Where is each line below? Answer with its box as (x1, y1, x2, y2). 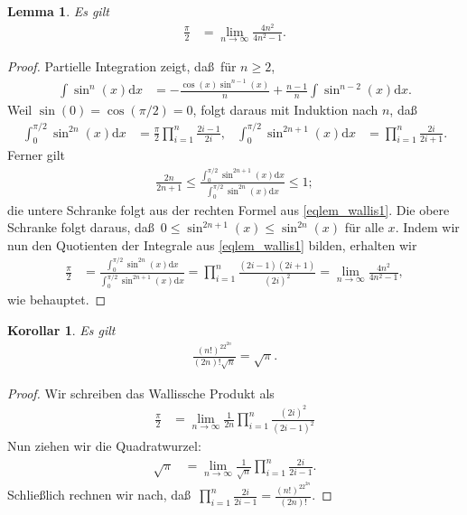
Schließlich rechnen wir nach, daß (7, 485, 191, 504)
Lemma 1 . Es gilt (7, 2, 109, 20)
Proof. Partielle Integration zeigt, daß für (7, 56, 237, 75)
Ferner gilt (7, 145, 66, 164)
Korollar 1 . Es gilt (7, 320, 116, 339)
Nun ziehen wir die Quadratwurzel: (7, 436, 201, 455)
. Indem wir (395, 218, 460, 237)
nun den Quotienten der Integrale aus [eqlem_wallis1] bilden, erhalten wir (7, 235, 417, 254)
